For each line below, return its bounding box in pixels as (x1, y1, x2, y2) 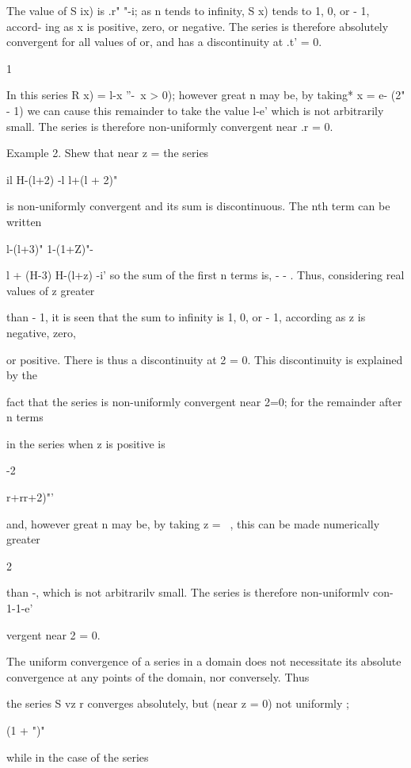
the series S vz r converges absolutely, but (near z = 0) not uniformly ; (6, 695, 349, 712)
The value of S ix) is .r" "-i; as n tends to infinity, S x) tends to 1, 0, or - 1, (6, 2, 370, 18)
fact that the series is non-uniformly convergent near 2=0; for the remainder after (6, 393, 402, 409)
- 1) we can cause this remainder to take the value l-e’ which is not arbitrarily (6, 102, 384, 118)
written (6, 213, 42, 229)
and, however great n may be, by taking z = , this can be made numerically (6, 515, 380, 532)
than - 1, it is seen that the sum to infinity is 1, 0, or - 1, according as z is (6, 309, 366, 325)
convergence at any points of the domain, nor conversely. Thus (6, 668, 310, 685)
